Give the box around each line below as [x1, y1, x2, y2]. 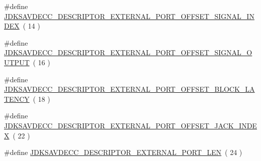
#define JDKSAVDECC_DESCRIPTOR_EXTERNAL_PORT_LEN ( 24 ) [4, 147, 242, 157]
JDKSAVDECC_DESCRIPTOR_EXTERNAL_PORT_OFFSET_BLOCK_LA [4, 84, 255, 94]
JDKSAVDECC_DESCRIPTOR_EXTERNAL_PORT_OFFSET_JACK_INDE [4, 120, 257, 130]
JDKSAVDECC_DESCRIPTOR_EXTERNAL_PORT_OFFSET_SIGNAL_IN [4, 11, 254, 21]
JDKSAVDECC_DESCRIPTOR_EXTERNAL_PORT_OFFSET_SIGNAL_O [4, 47, 252, 58]
